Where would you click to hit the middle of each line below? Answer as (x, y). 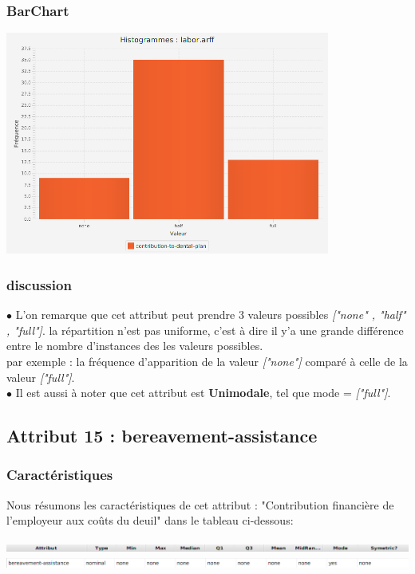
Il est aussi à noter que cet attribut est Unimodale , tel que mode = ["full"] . (203, 393)
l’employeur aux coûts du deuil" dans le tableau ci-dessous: (150, 520)
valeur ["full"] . (41, 377)
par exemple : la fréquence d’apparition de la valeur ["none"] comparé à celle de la (207, 361)
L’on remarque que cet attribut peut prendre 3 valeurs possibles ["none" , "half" (211, 315)
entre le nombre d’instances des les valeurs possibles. (135, 346)
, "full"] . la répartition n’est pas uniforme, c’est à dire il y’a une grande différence (205, 330)
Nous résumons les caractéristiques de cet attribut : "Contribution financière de (200, 504)
